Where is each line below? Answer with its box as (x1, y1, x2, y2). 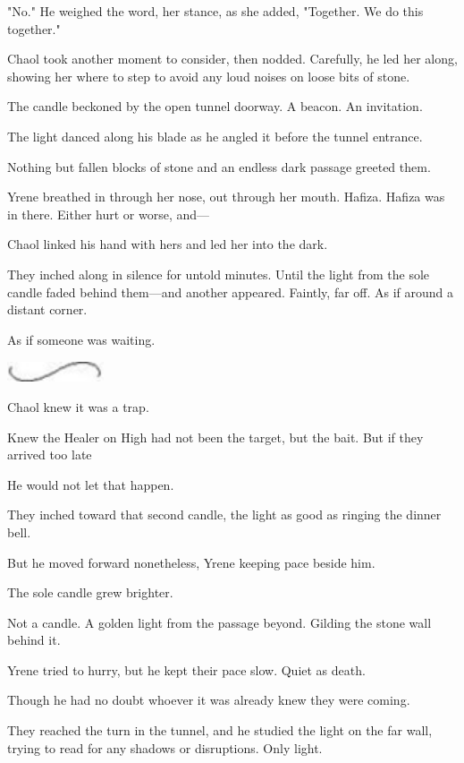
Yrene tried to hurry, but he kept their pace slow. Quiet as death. (7, 660, 366, 679)
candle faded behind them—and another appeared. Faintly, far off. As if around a (7, 282, 454, 301)
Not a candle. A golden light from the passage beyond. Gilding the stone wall (7, 613, 432, 631)
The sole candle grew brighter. (7, 583, 173, 602)
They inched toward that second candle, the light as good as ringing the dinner (7, 505, 442, 524)
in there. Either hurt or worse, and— (7, 204, 210, 223)
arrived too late (7, 445, 92, 464)
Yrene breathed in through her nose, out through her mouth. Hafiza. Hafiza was (7, 187, 445, 206)
